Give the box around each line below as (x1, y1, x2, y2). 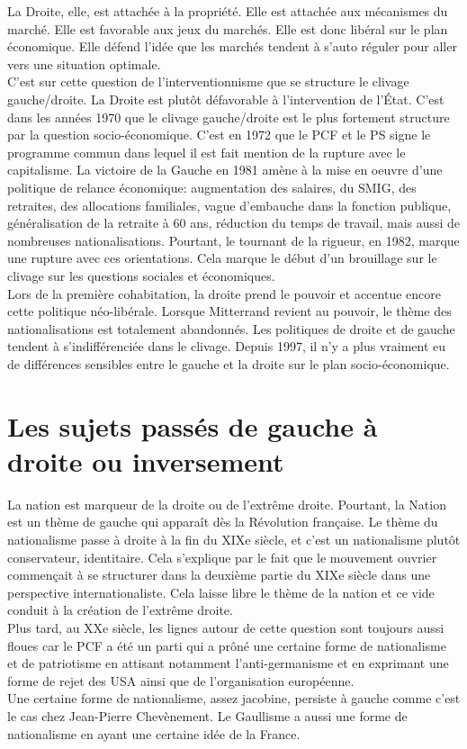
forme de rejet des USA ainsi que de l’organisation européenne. (7, 671, 355, 690)
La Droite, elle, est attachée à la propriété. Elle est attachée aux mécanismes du (7, 2, 448, 20)
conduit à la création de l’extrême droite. (7, 600, 233, 619)
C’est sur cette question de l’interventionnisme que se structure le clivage (7, 72, 409, 91)
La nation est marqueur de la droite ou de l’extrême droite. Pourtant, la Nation (7, 494, 446, 513)
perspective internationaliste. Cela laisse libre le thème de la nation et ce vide (7, 582, 435, 601)
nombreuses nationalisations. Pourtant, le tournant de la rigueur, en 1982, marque (7, 230, 460, 249)
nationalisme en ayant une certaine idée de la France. (7, 724, 301, 743)
